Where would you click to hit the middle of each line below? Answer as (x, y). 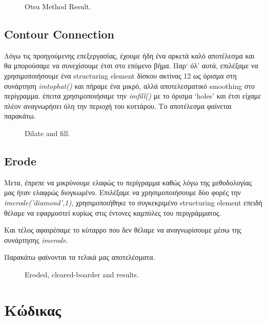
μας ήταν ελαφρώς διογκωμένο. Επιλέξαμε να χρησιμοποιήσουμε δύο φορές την (122, 192)
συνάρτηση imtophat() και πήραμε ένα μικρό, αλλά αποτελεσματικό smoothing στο (129, 85)
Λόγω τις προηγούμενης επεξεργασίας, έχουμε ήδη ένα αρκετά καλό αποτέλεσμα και (129, 55)
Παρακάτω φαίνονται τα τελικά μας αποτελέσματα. (80, 257)
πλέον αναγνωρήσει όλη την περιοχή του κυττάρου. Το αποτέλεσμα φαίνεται (118, 106)
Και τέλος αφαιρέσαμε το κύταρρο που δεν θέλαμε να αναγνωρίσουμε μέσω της (123, 230)
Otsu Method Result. (58, 6)
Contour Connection (59, 34)
